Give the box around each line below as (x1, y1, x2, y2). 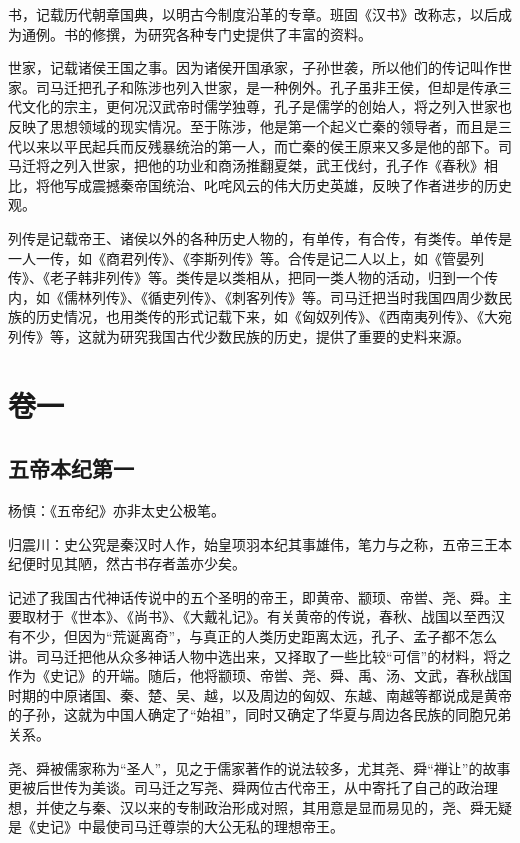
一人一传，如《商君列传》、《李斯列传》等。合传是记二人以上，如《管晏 (8, 247, 470, 268)
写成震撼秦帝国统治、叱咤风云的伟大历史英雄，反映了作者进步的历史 (63, 174, 512, 195)
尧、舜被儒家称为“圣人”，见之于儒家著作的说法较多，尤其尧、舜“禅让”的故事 (8, 757, 511, 778)
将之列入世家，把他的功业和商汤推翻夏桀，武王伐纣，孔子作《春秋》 (35, 155, 484, 176)
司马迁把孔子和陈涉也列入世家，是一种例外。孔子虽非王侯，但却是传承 (35, 76, 498, 97)
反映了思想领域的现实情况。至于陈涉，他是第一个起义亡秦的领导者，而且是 (8, 115, 498, 136)
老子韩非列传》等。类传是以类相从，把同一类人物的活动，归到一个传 (49, 267, 498, 288)
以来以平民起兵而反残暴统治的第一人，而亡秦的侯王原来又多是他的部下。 (21, 135, 498, 156)
